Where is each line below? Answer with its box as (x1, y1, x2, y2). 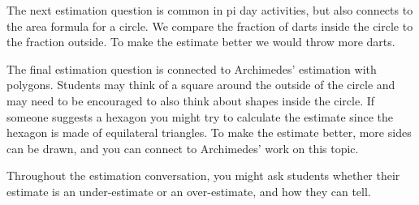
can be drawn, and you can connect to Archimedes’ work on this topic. (6, 139, 359, 156)
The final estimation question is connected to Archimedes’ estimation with (6, 60, 377, 77)
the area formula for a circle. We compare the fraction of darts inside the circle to (6, 17, 413, 34)
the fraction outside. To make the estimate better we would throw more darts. (6, 33, 395, 50)
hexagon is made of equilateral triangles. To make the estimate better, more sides (6, 124, 412, 141)
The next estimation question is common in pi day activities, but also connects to (6, 2, 413, 18)
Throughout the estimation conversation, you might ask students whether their (6, 167, 400, 184)
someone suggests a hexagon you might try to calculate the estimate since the (6, 108, 394, 125)
